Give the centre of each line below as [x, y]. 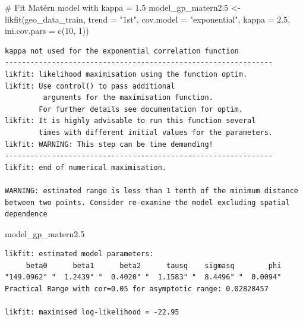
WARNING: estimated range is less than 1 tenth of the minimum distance [151, 191]
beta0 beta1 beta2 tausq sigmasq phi [154, 265]
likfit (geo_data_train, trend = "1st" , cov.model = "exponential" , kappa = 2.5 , [148, 19]
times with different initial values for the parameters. [156, 132]
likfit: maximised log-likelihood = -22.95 [92, 312]
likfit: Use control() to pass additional [90, 86]
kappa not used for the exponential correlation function [122, 51]
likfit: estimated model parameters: [79, 254]
